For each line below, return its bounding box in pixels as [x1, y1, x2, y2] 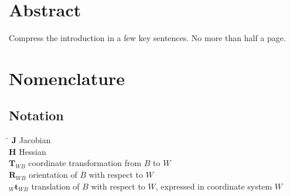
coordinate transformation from [28, 157, 142, 169]
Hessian [19, 145, 46, 157]
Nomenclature [9, 66, 125, 90]
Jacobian [19, 134, 51, 146]
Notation [9, 106, 64, 124]
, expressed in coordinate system [155, 180, 272, 192]
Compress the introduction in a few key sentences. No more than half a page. [9, 32, 286, 44]
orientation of [29, 168, 77, 181]
